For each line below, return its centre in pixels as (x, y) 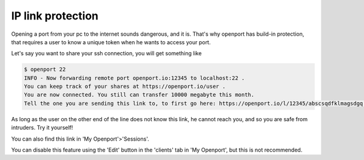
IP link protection (55, 16)
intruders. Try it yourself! (42, 128)
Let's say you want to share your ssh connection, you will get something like (106, 53)
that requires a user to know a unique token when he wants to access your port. (111, 42)
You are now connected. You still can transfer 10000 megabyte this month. (139, 95)
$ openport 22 (45, 69)
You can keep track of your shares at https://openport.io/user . (125, 87)
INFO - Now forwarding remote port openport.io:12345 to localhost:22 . (134, 78)
